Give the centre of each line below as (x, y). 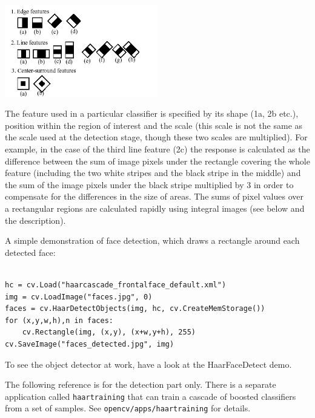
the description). (35, 220)
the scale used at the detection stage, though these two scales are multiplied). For (156, 137)
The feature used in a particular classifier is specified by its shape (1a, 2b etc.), (152, 113)
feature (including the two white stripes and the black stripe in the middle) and (153, 173)
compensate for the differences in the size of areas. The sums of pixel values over (154, 196)
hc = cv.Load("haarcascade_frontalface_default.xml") (116, 285)
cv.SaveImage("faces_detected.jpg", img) (90, 344)
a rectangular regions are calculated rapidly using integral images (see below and (155, 208)
